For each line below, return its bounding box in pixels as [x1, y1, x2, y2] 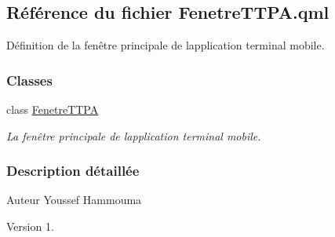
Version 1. [6, 218, 54, 235]
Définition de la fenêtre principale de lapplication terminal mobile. [6, 37, 325, 53]
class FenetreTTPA [6, 101, 99, 118]
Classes [6, 70, 53, 89]
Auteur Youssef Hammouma [6, 191, 142, 208]
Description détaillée [6, 161, 140, 180]
